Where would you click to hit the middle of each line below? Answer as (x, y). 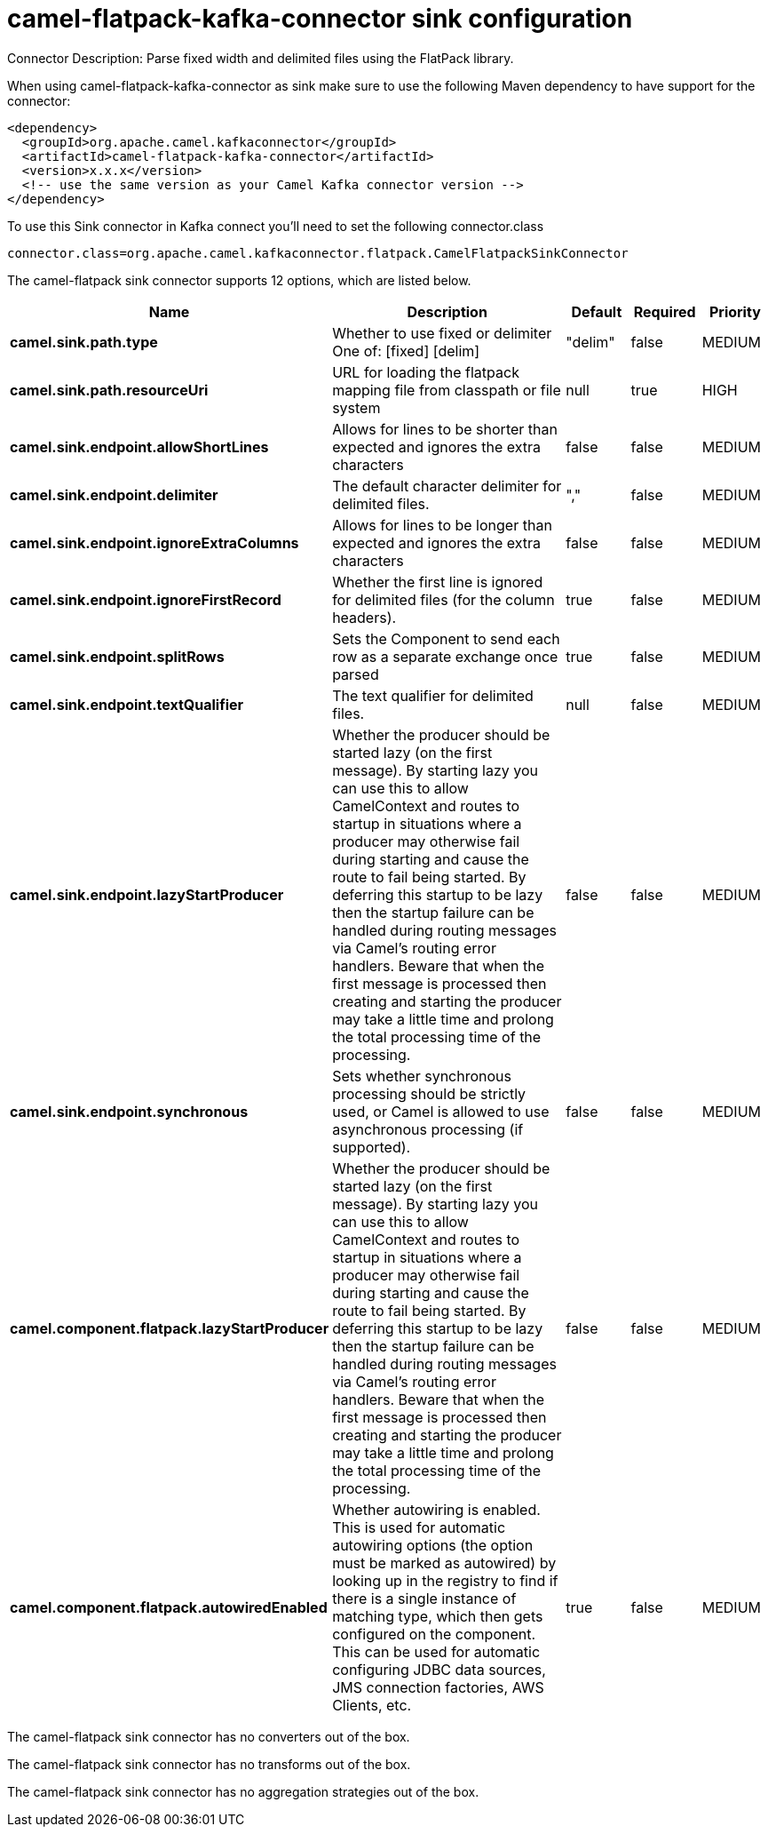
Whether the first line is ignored (438, 582)
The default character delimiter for (447, 486)
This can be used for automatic (436, 1651)
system (356, 407)
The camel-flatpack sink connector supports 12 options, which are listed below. (239, 280)
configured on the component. (434, 1634)
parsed (356, 674)
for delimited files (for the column (443, 599)
